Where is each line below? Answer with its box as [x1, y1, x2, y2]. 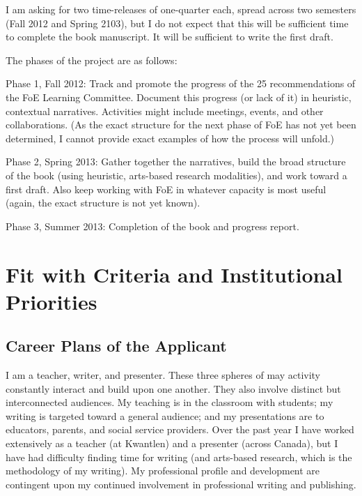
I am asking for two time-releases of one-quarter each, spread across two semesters [6, 2, 356, 16]
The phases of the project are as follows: [6, 52, 178, 67]
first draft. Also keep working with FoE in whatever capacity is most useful [6, 181, 326, 196]
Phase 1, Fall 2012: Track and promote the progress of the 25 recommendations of [6, 76, 356, 91]
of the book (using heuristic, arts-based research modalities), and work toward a [6, 167, 347, 182]
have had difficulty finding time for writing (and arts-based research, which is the [6, 449, 352, 464]
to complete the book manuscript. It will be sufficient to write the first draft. [6, 29, 333, 44]
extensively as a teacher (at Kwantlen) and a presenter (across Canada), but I [6, 436, 338, 451]
